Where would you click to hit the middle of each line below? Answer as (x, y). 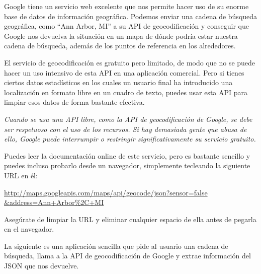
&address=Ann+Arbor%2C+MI (54, 202)
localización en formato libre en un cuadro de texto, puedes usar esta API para (126, 92)
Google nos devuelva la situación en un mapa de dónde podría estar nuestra (121, 36)
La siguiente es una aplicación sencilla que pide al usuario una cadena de (116, 246)
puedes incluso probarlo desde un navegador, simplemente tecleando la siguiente (127, 165)
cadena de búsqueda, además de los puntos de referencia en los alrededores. (120, 46)
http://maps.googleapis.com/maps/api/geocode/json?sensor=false (106, 192)
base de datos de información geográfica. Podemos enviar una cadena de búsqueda (131, 16)
